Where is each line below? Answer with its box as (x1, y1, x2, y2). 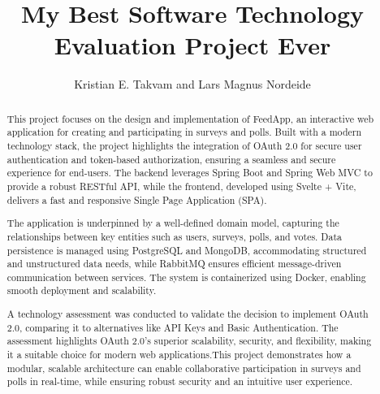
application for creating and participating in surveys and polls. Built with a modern (6, 125, 362, 139)
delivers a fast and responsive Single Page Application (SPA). (6, 193, 267, 206)
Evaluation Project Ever (54, 28, 331, 62)
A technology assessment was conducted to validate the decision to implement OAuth (6, 307, 369, 321)
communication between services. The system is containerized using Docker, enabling (6, 270, 366, 284)
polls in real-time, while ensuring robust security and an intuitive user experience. (6, 375, 353, 388)
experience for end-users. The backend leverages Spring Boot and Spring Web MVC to (6, 166, 373, 180)
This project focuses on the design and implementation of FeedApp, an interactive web (6, 111, 374, 125)
